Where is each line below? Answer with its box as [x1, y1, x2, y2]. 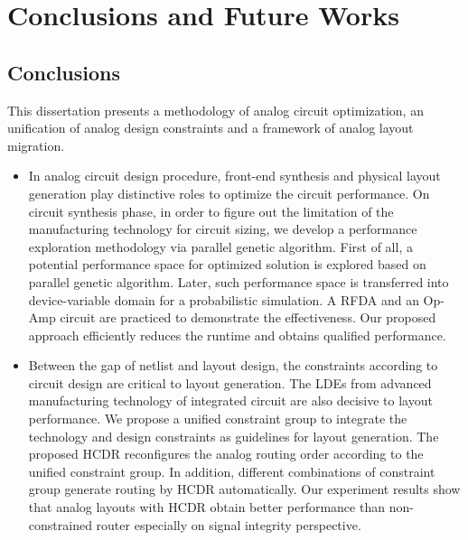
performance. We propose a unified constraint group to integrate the [28, 409, 407, 428]
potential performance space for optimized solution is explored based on [28, 255, 426, 274]
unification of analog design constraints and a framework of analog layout [7, 118, 414, 137]
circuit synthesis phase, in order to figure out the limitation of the [28, 201, 394, 220]
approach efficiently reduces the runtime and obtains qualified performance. [28, 325, 446, 344]
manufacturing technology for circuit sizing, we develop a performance [28, 219, 417, 238]
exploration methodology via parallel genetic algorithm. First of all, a [28, 237, 413, 256]
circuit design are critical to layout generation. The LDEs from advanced [28, 373, 432, 392]
